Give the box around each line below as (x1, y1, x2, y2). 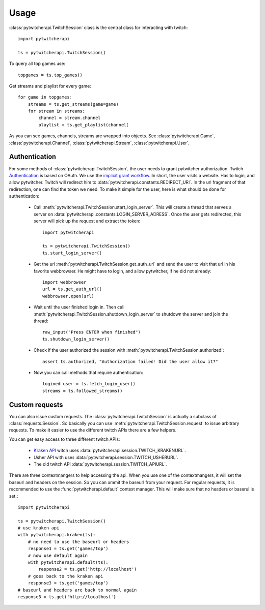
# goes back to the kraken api (27, 573, 104, 579)
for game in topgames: (18, 94, 73, 100)
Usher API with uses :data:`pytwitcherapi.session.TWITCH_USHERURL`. (33, 454, 179, 460)
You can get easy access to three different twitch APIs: (9, 436, 120, 442)
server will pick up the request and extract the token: (33, 218, 141, 224)
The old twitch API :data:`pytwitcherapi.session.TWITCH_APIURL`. (33, 461, 167, 467)
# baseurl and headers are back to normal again (18, 587, 137, 593)
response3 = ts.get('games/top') (27, 580, 109, 586)
